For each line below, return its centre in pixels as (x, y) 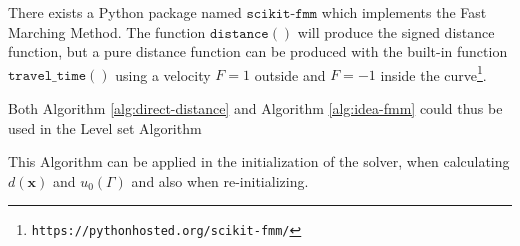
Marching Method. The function (107, 31)
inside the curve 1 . (433, 73)
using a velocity (163, 74)
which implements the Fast (404, 12)
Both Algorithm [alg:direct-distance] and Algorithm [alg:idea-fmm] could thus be (255, 108)
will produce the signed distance (396, 31)
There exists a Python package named (125, 12)
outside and (290, 74)
